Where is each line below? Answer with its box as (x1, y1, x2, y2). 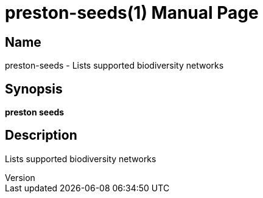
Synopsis (5, 81, 63, 97)
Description (5, 128, 77, 143)
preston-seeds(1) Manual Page (5, 2, 259, 23)
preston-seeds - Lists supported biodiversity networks (5, 60, 224, 71)
